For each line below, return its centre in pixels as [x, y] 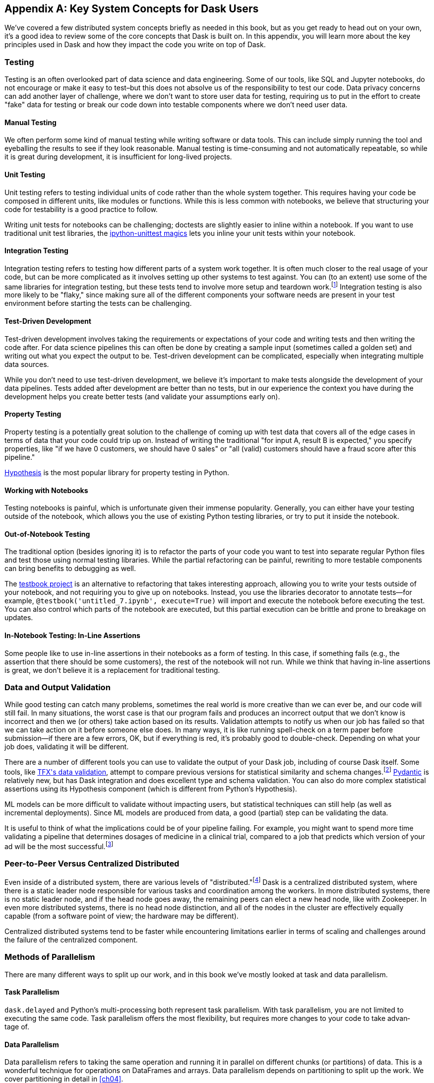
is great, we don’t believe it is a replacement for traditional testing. [112, 670]
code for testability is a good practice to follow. [81, 209]
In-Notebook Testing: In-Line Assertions [72, 635]
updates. [19, 618]
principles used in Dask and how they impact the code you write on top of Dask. [135, 45]
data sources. [27, 364]
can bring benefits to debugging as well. [70, 569]
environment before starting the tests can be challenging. [98, 303]
